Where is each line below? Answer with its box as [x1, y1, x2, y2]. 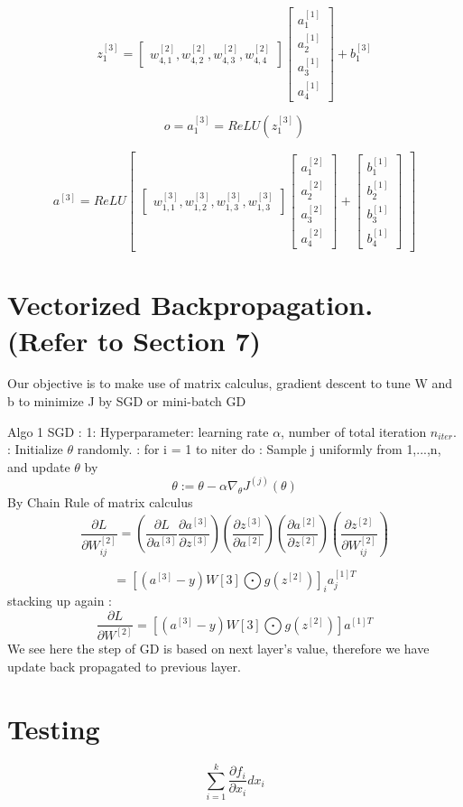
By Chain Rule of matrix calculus [7, 492, 193, 511]
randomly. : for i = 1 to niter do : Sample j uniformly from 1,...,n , [77, 440, 441, 459]
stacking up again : [7, 591, 112, 610]
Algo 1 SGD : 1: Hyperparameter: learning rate [7, 422, 269, 441]
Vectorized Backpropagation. [7, 286, 374, 323]
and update [7, 457, 70, 476]
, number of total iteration [281, 422, 427, 441]
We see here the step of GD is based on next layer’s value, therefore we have [7, 639, 430, 658]
